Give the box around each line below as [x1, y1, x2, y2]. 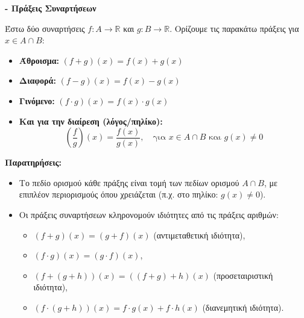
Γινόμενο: [19, 94, 55, 107]
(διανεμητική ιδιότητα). [202, 301, 284, 313]
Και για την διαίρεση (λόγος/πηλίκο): [19, 114, 163, 127]
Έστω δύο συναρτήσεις [5, 22, 85, 34]
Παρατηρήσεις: [5, 156, 62, 169]
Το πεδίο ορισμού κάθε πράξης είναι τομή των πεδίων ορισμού [19, 176, 239, 189]
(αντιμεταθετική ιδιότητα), [153, 228, 245, 241]
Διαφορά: [19, 74, 56, 87]
